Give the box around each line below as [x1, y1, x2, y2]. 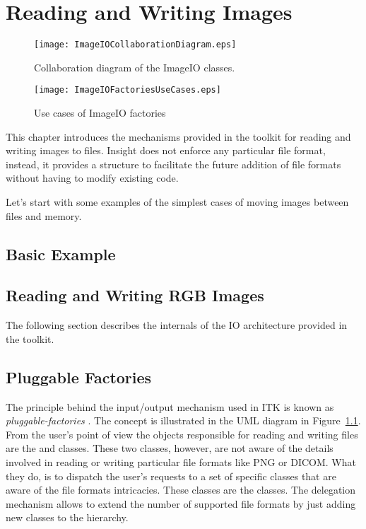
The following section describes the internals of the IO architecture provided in [6, 318, 348, 332]
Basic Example [6, 243, 116, 264]
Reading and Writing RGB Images [6, 284, 264, 306]
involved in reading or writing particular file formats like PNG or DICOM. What [6, 454, 356, 469]
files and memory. [6, 208, 82, 223]
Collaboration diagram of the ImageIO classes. [34, 59, 235, 74]
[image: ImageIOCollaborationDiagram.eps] [34, 40, 237, 50]
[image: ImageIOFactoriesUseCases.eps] [34, 85, 221, 95]
